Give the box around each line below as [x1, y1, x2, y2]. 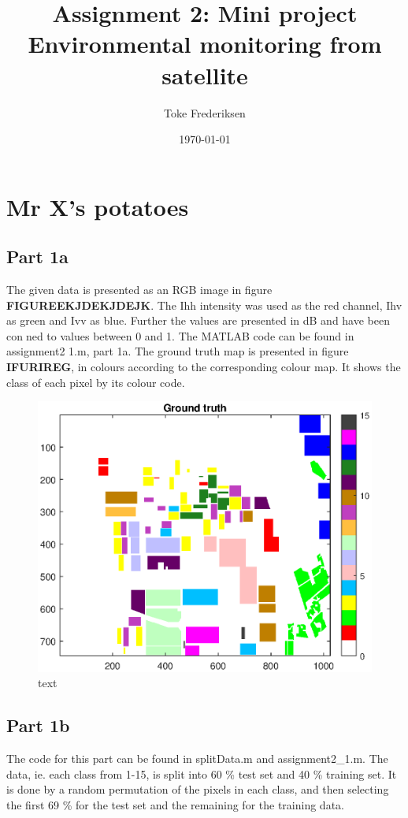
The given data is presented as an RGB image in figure [6, 281, 273, 298]
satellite [161, 58, 248, 91]
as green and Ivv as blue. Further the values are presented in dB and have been [6, 312, 390, 329]
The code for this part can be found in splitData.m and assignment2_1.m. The [6, 750, 388, 767]
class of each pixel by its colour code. [6, 374, 185, 390]
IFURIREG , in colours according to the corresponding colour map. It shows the [6, 359, 401, 375]
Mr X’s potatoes [6, 190, 189, 222]
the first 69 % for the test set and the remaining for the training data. [6, 797, 344, 813]
